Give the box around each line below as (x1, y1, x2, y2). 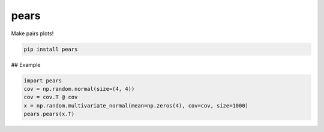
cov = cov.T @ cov (23, 94, 78, 101)
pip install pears (23, 45, 78, 53)
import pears (23, 77, 62, 84)
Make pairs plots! (11, 30, 54, 37)
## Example (11, 61, 41, 68)
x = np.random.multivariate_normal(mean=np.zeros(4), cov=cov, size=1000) (23, 102, 249, 109)
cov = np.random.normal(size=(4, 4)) (23, 85, 135, 92)
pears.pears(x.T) (23, 110, 75, 118)
